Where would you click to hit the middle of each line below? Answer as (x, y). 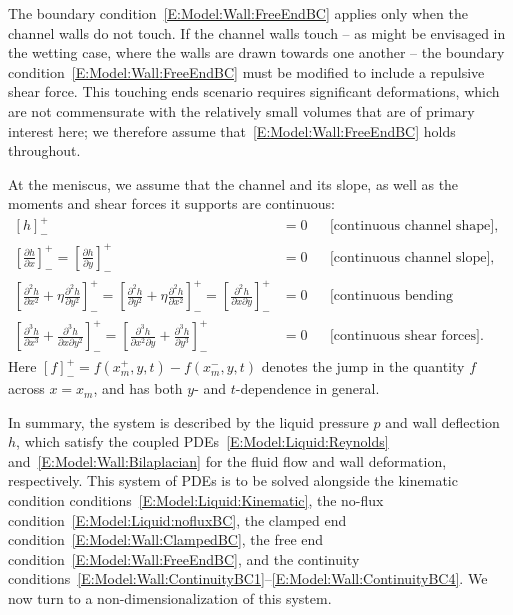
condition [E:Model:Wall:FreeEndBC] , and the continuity (184, 558)
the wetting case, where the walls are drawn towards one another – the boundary (256, 52)
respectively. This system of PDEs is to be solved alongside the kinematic (233, 480)
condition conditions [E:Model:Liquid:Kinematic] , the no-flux (196, 500)
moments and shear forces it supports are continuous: (171, 203)
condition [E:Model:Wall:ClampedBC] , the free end (166, 539)
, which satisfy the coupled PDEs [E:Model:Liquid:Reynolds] (202, 441)
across (26, 388)
